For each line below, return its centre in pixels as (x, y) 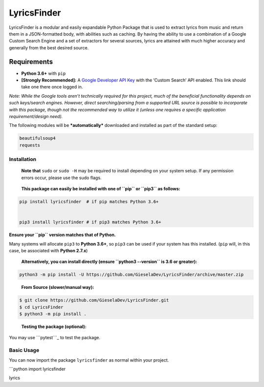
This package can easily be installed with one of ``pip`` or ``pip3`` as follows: (101, 189)
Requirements (31, 62)
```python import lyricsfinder (37, 369)
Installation (23, 160)
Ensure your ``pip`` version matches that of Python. (62, 235)
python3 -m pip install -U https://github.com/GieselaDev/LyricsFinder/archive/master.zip (132, 275)
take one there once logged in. (52, 87)
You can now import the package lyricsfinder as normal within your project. (89, 360)
